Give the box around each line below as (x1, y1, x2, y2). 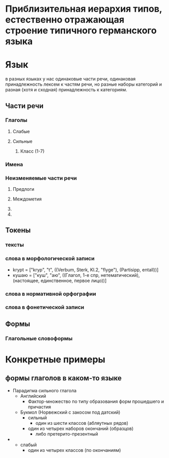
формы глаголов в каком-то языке (5, 374, 122, 383)
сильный (27, 414, 47, 421)
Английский (20, 393, 47, 399)
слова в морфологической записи (5, 255, 95, 262)
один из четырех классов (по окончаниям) (27, 447, 121, 453)
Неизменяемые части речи (5, 174, 77, 182)
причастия (27, 403, 51, 410)
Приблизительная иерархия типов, (5, 3, 162, 15)
